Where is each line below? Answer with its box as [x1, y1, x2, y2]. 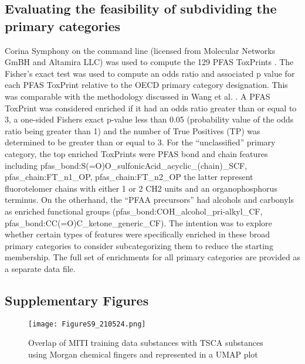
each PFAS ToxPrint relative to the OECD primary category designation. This [5, 79, 288, 91]
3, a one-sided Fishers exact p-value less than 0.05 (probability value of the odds [5, 113, 294, 125]
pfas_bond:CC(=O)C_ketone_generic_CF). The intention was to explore [5, 216, 272, 229]
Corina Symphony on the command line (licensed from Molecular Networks [5, 44, 276, 56]
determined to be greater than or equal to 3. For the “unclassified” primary [5, 136, 276, 148]
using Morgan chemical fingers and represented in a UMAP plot [28, 348, 258, 360]
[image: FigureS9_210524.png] [28, 319, 146, 328]
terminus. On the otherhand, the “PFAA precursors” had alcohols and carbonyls [5, 193, 294, 206]
